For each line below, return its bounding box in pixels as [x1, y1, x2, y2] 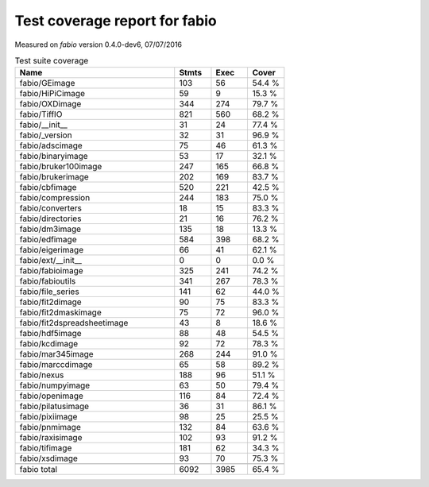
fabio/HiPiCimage [19, 88, 85, 99]
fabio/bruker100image [19, 161, 102, 172]
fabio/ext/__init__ [19, 255, 83, 266]
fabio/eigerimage [19, 245, 83, 256]
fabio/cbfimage [19, 182, 77, 193]
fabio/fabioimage [19, 265, 83, 276]
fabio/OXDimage [19, 99, 82, 110]
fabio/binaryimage [19, 151, 88, 162]
